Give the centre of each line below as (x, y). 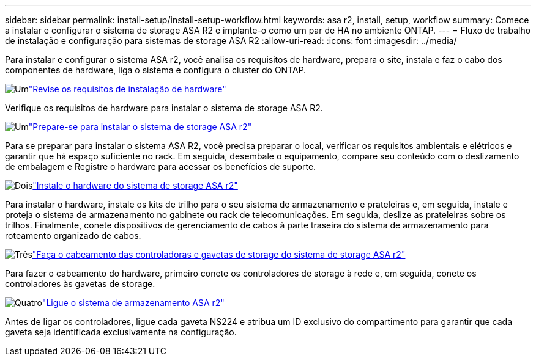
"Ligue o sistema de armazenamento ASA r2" (133, 303)
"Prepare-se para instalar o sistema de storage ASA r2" (140, 127)
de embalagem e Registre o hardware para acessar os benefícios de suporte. (161, 166)
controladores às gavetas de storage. (80, 284)
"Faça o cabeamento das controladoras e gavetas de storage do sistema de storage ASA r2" (219, 254)
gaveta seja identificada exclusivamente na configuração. (121, 332)
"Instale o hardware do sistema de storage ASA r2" (135, 185)
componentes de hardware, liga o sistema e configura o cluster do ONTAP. (156, 70)
